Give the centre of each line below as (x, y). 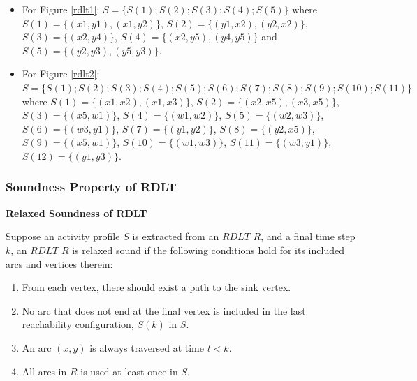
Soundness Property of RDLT (91, 187)
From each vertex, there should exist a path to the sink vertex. (156, 287)
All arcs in (44, 371)
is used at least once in (129, 371)
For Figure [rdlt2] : (61, 74)
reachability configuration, (78, 324)
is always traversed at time (147, 347)
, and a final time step (308, 236)
